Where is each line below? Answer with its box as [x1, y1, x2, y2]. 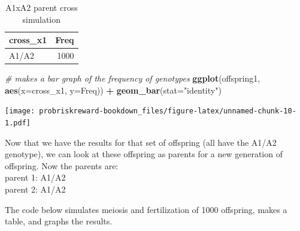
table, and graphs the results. [5, 215, 113, 227]
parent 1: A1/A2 [5, 171, 66, 184]
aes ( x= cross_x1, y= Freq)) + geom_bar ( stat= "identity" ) [5, 83, 222, 96]
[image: [5, 107, 35, 116]
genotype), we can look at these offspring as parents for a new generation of [5, 148, 283, 160]
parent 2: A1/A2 [5, 183, 66, 195]
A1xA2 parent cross [5, 1, 78, 13]
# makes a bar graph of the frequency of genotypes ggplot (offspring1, [5, 72, 260, 85]
